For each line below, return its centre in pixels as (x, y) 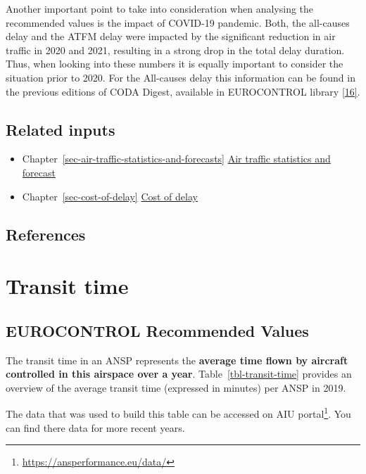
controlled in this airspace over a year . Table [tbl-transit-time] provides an (179, 374)
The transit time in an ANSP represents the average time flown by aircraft (177, 360)
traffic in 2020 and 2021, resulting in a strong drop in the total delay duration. (175, 50)
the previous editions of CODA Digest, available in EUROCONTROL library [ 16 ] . (183, 91)
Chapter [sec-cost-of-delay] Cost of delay (110, 196)
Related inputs (61, 129)
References (46, 234)
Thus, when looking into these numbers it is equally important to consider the (175, 64)
